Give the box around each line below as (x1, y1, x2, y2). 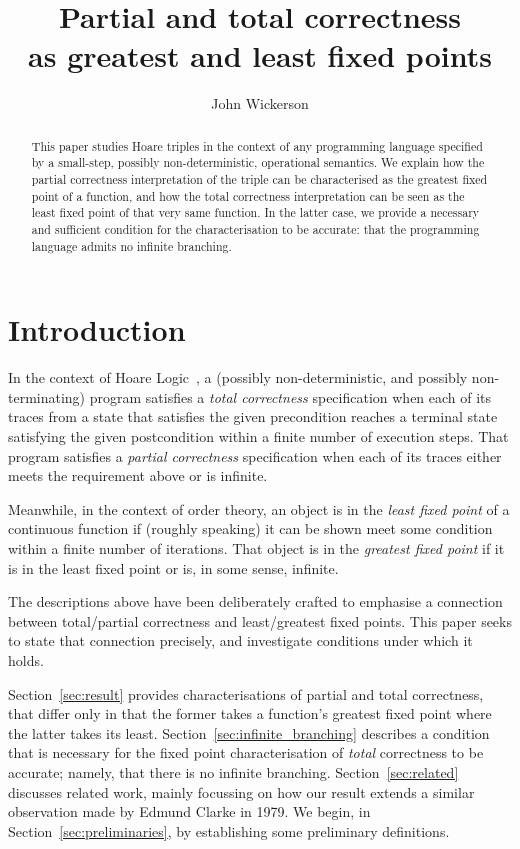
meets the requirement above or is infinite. (8, 465, 268, 486)
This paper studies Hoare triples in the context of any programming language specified (31, 137, 483, 154)
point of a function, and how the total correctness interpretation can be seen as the (31, 187, 465, 204)
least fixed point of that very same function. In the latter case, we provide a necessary (31, 204, 480, 221)
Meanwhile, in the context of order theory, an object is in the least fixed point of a (8, 498, 510, 519)
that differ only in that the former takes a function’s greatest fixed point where (8, 703, 492, 724)
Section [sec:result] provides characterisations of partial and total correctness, (8, 683, 484, 704)
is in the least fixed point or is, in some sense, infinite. (8, 557, 339, 578)
